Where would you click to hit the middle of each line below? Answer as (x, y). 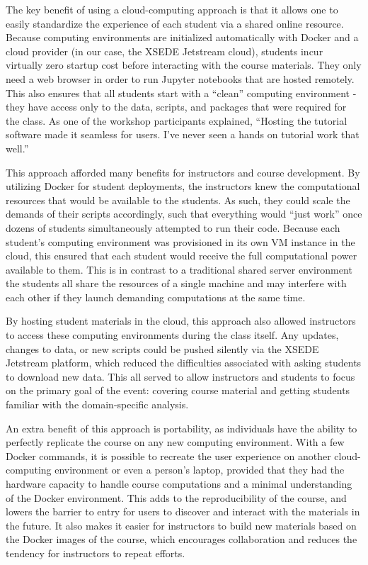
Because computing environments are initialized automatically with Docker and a (182, 37)
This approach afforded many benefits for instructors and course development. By (183, 172)
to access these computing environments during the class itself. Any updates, (172, 335)
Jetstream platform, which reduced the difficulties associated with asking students (184, 363)
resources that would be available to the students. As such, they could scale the (178, 200)
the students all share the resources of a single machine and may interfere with (176, 283)
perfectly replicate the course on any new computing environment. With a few (175, 442)
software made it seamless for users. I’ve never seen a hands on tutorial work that (183, 134)
